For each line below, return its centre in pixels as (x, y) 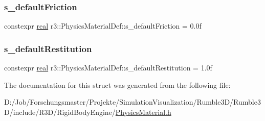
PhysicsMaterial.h (143, 112)
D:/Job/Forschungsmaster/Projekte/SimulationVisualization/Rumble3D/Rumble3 (132, 102)
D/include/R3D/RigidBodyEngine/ (60, 112)
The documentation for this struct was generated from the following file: (117, 84)
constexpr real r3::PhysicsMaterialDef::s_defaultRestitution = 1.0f (108, 68)
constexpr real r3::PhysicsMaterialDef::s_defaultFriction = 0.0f (103, 26)
